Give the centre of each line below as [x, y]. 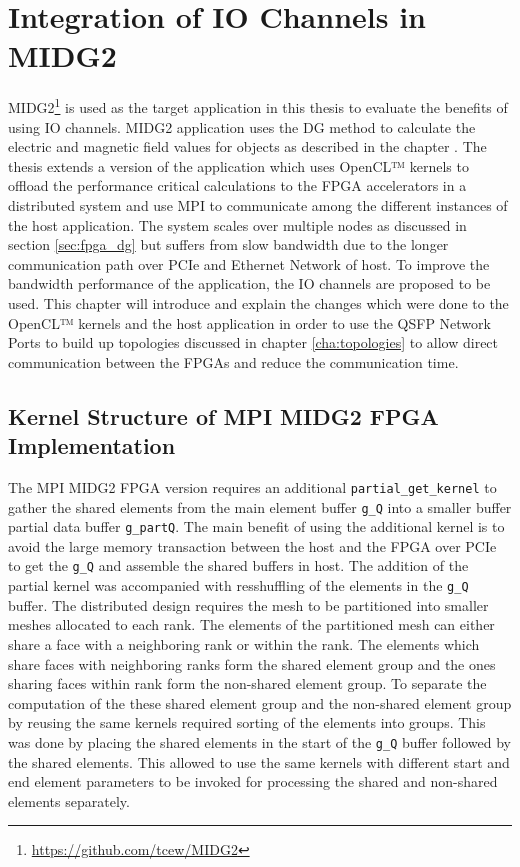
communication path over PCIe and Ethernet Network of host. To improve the [249, 263]
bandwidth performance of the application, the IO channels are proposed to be [249, 283]
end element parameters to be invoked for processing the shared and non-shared [253, 781]
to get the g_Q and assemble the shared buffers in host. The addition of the [238, 565]
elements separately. [69, 800]
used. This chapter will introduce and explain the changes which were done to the [258, 302]
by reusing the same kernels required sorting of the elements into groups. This [247, 722]
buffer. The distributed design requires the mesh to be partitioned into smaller [248, 604]
